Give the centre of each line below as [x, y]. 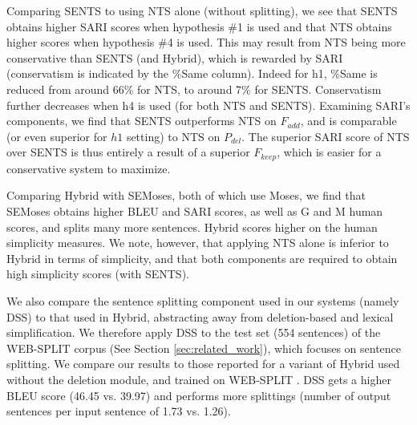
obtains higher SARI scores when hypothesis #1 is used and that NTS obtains [199, 26]
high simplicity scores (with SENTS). [98, 274]
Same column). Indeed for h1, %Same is [279, 73]
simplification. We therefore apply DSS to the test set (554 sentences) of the [194, 332]
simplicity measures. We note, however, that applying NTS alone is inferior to [198, 243]
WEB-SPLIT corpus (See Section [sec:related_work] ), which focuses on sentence [204, 348]
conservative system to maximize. [89, 168]
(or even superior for [57, 136]
